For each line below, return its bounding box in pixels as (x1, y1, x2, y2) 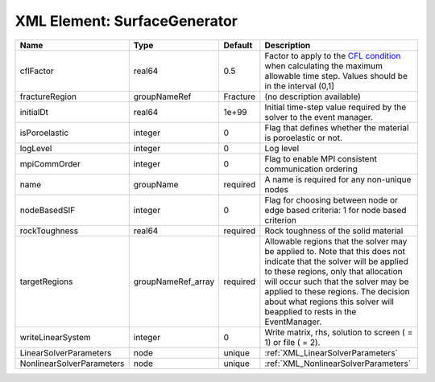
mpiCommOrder (19, 158, 81, 169)
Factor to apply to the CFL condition (264, 50, 401, 61)
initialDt (19, 106, 48, 117)
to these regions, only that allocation (264, 265, 403, 277)
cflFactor (19, 65, 54, 76)
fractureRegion (19, 91, 77, 102)
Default (223, 39, 253, 51)
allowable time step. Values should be (264, 70, 408, 81)
